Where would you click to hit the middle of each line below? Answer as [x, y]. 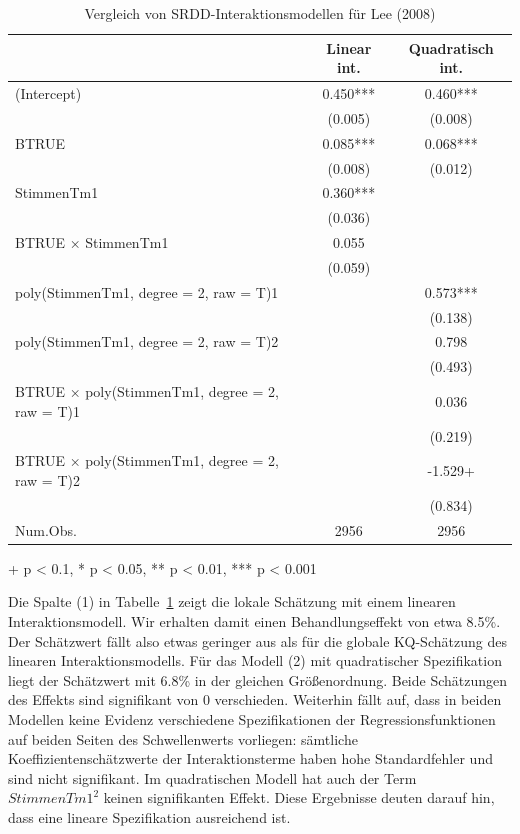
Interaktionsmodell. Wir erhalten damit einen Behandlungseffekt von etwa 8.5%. [254, 621]
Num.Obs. [46, 529]
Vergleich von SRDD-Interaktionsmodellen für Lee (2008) [260, 13]
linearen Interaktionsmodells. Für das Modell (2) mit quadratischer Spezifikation [255, 660]
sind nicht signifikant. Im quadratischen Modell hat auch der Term [212, 777]
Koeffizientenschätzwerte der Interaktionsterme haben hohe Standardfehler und [250, 758]
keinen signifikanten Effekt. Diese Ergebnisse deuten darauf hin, [299, 797]
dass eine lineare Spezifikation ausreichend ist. [149, 816]
